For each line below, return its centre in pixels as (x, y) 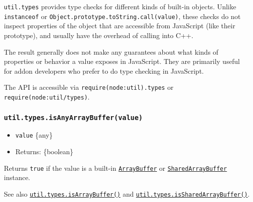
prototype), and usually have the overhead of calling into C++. (99, 35)
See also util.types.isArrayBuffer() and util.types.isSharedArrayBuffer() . (127, 193)
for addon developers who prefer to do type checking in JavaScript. (104, 71)
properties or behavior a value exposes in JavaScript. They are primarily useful (122, 61)
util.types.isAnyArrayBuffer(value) (73, 117)
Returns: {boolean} (44, 151)
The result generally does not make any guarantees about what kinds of (111, 51)
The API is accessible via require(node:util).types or (89, 87)
